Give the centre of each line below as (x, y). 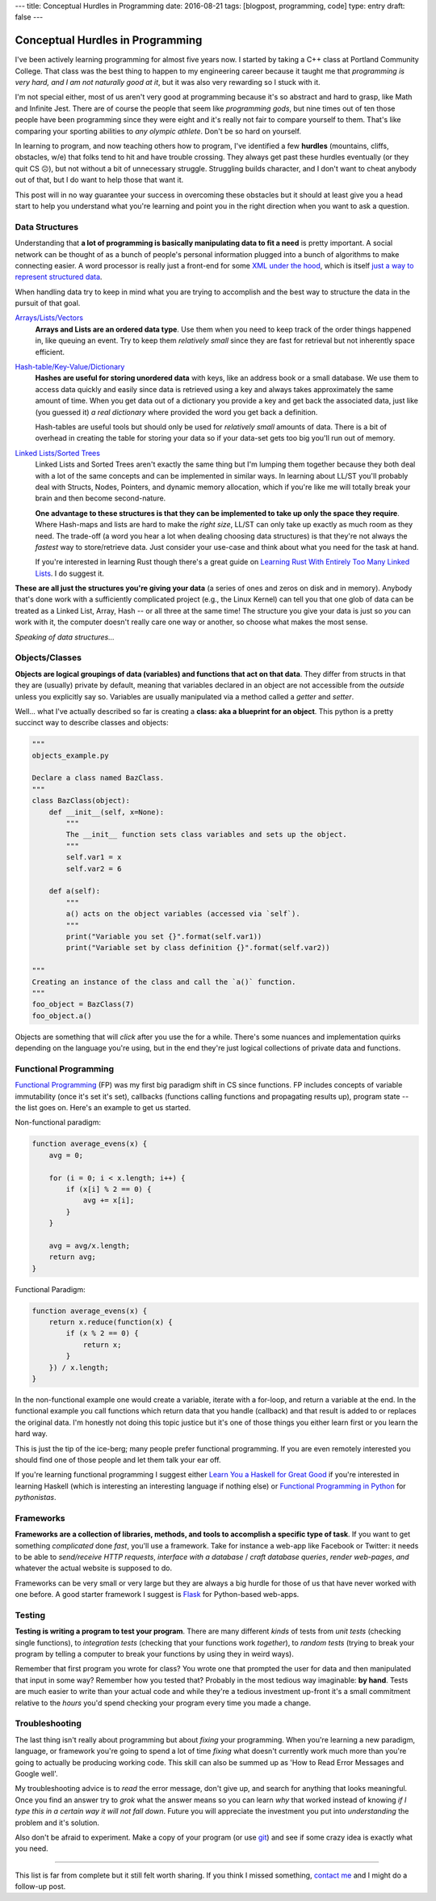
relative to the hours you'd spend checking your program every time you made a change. (163, 1703)
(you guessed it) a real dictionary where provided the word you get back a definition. (176, 412)
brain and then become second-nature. (101, 498)
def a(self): (75, 891)
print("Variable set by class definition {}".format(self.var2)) (198, 948)
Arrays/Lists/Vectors (49, 318)
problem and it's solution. (57, 1823)
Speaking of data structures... (65, 637)
